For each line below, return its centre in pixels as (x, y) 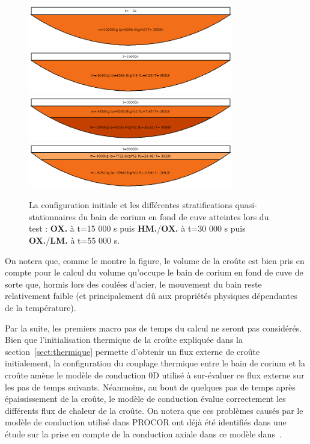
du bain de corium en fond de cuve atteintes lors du (174, 216)
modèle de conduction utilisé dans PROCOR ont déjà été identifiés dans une (146, 422)
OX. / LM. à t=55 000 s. (74, 240)
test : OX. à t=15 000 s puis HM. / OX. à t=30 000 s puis (137, 228)
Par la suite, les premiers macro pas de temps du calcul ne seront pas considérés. (153, 328)
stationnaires (52, 216)
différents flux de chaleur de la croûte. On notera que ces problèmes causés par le (154, 410)
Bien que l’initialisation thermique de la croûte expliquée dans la (124, 340)
